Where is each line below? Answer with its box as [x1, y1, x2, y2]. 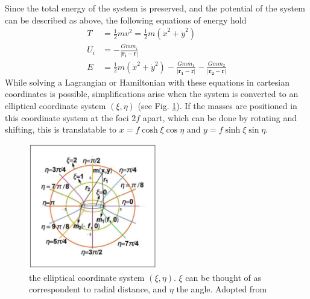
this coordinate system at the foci [5, 111, 129, 124]
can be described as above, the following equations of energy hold [5, 13, 247, 26]
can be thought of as [185, 271, 262, 283]
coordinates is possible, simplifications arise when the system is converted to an [5, 87, 299, 100]
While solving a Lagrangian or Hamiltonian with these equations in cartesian [5, 75, 289, 88]
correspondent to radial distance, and [29, 283, 167, 295]
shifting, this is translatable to [5, 123, 117, 136]
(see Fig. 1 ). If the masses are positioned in [138, 99, 297, 112]
